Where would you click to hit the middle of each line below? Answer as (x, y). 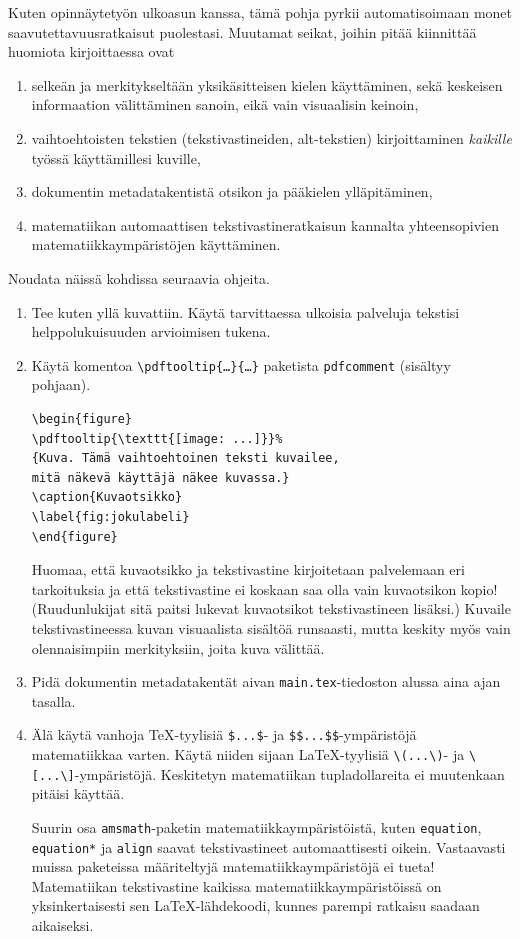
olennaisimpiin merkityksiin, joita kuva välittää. (178, 647)
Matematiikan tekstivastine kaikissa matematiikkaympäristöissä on (236, 885)
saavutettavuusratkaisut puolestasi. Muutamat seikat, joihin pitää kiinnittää (242, 31)
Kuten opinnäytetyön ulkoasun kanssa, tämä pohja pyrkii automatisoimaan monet (260, 12)
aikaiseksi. (62, 925)
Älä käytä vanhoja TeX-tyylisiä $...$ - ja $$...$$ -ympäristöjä (224, 734)
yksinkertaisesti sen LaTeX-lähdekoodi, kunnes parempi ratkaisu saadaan (255, 905)
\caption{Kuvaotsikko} (107, 497)
